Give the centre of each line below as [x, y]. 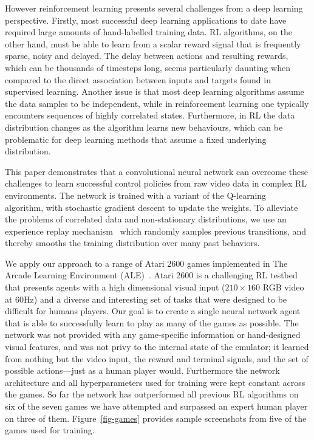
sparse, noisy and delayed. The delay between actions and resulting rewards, [147, 56]
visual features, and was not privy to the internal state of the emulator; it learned [157, 347]
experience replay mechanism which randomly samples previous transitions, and [156, 231]
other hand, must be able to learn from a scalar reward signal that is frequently [153, 43]
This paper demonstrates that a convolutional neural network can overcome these [157, 171]
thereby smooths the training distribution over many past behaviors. [132, 243]
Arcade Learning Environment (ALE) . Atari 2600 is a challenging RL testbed [151, 275]
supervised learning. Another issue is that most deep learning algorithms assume [155, 91]
